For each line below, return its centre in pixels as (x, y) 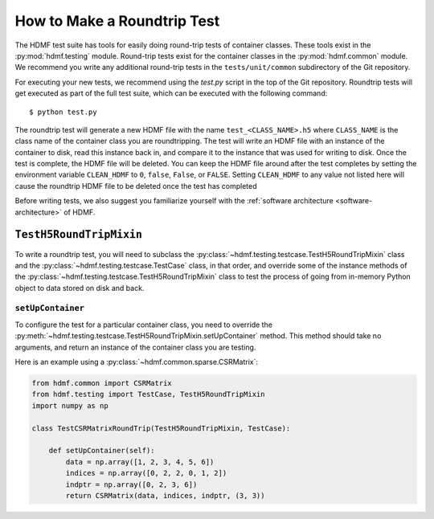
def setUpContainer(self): (102, 451)
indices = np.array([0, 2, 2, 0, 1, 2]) (146, 473)
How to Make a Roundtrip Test (117, 21)
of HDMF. (79, 212)
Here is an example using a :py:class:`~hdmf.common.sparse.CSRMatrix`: (137, 362)
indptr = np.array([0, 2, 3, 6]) (131, 484)
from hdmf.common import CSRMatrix (102, 383)
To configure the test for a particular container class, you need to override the (144, 325)
